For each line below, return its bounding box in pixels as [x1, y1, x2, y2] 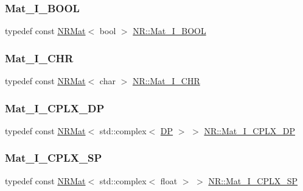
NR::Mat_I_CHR [132, 74, 200, 87]
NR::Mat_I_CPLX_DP [204, 124, 295, 137]
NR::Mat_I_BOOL [133, 24, 206, 37]
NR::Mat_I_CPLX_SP [208, 174, 298, 187]
